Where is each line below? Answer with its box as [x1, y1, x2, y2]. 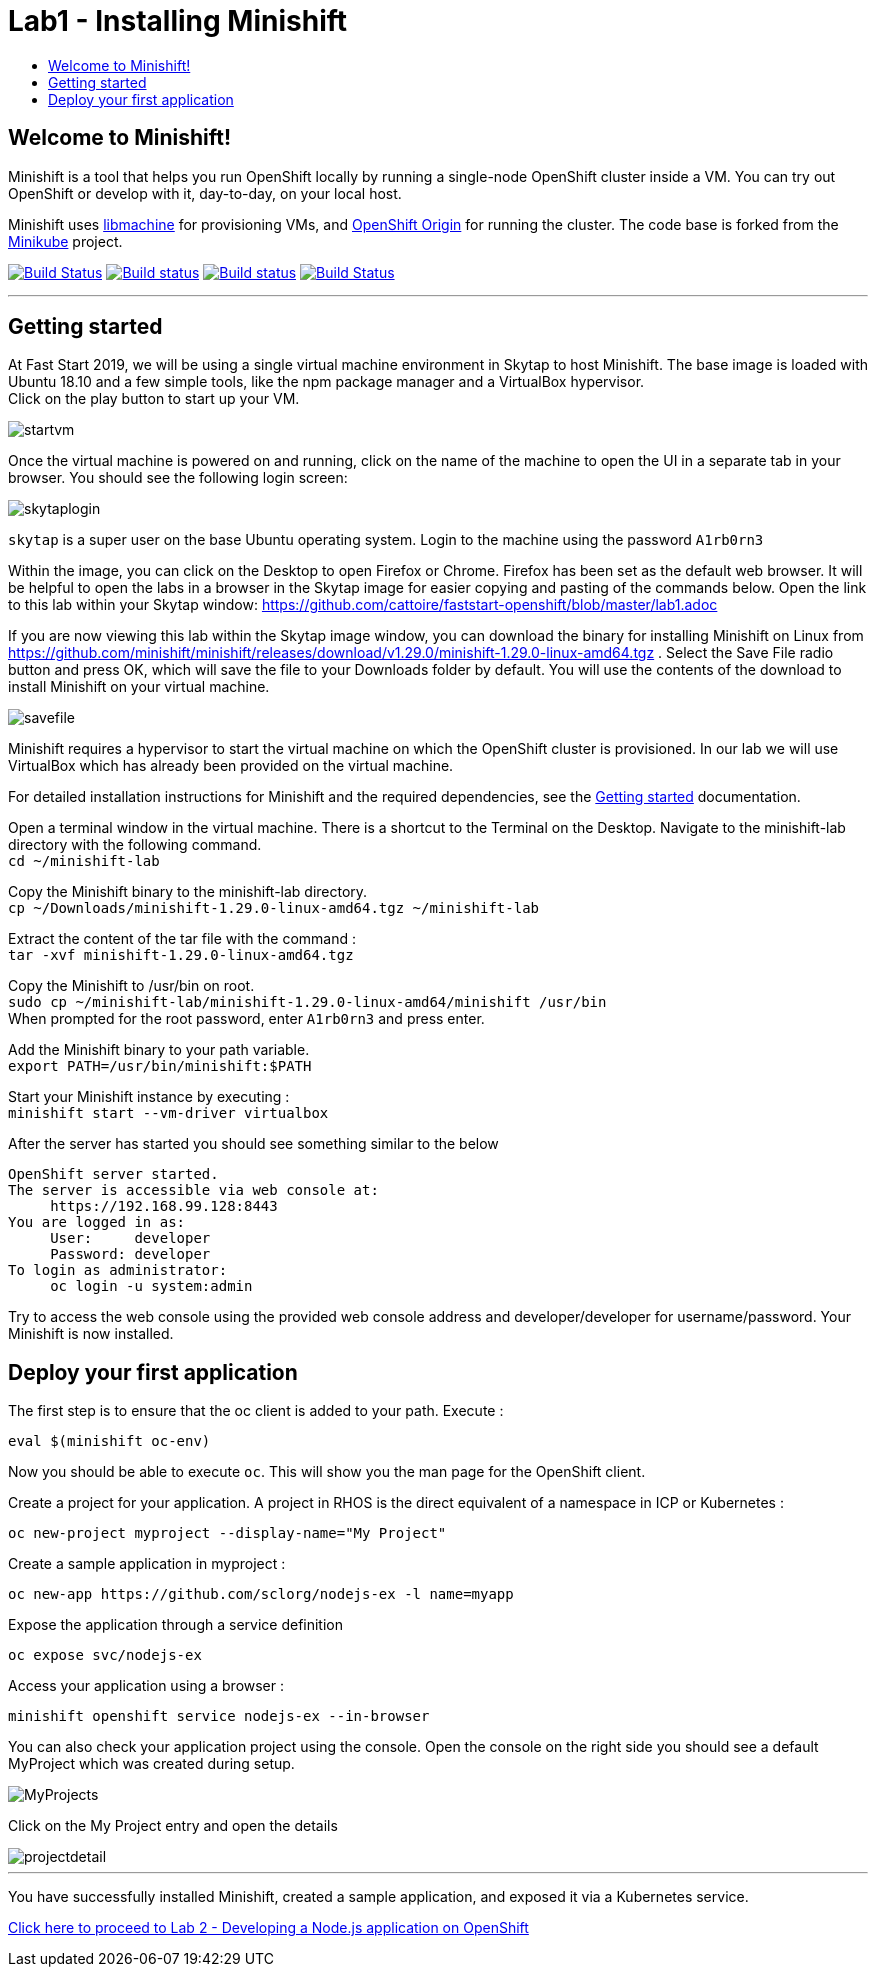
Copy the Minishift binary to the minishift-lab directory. [8, 883, 368, 901]
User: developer [50, 1230, 211, 1247]
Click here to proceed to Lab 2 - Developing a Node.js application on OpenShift [8, 1919, 529, 1937]
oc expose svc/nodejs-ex [8, 1647, 202, 1664]
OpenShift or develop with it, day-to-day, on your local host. [8, 184, 402, 202]
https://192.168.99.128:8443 [50, 1198, 278, 1215]
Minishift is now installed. [8, 1325, 174, 1343]
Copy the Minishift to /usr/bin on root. [8, 977, 255, 995]
